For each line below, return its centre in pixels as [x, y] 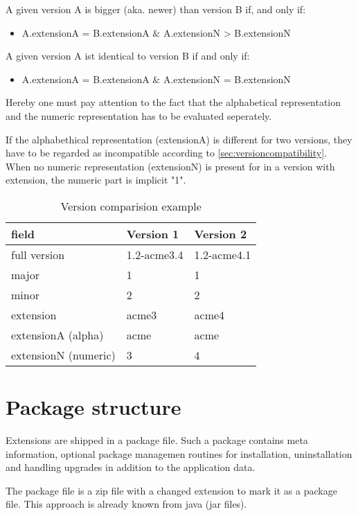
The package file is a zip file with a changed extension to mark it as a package [171, 490]
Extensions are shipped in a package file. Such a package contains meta [157, 440]
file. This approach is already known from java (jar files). [126, 504]
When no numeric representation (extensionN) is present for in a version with [170, 166]
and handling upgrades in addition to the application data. [131, 467]
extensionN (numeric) [63, 355]
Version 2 [221, 233]
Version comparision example [131, 206]
